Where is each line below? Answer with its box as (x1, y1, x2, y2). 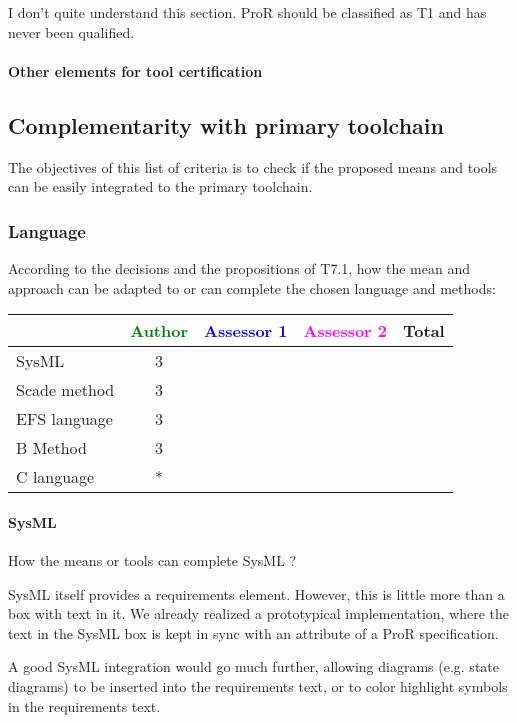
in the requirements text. (8, 695, 161, 716)
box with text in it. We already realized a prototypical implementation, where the (8, 603, 510, 624)
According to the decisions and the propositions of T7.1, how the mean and (8, 257, 470, 278)
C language (16, 465, 95, 489)
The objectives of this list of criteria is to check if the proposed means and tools (8, 156, 498, 177)
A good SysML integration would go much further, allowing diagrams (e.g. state (8, 656, 499, 677)
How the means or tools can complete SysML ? (8, 549, 297, 570)
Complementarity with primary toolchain (8, 109, 444, 140)
